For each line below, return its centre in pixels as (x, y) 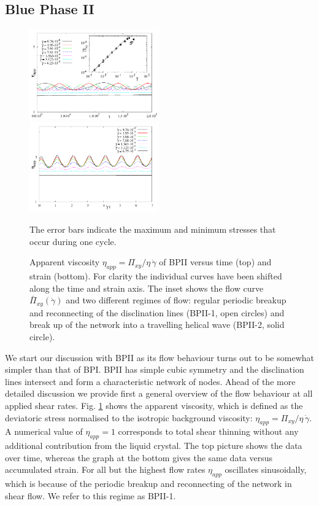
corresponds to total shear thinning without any (208, 431)
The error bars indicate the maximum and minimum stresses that (153, 229)
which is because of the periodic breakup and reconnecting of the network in (148, 484)
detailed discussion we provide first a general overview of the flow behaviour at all (159, 393)
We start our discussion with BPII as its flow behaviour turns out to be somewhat (159, 357)
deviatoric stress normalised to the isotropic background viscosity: (129, 417)
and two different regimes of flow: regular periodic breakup (176, 300)
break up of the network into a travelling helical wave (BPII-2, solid (157, 325)
